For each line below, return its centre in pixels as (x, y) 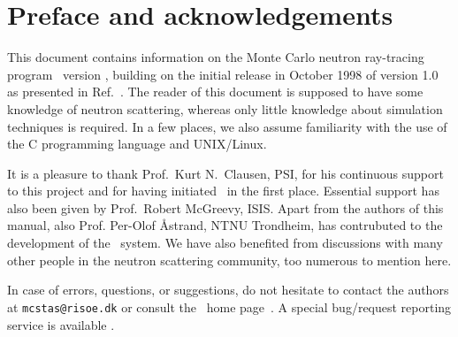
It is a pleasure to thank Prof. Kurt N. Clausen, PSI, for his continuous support (225, 173)
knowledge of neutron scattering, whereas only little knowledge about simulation (225, 108)
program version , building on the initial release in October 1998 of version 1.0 (223, 74)
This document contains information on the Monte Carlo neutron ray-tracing (216, 57)
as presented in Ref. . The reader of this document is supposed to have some (215, 92)
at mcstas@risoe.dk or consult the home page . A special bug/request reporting (229, 306)
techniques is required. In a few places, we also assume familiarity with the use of (227, 126)
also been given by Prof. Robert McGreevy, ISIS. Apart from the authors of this (225, 207)
